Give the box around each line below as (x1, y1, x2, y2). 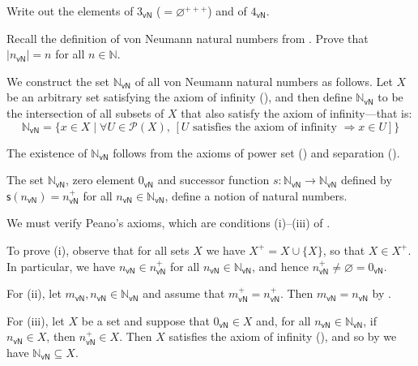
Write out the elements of (6, 2, 134, 19)
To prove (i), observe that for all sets (6, 241, 190, 258)
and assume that (143, 285, 225, 302)
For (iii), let (6, 312, 65, 329)
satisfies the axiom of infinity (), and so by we (168, 328, 397, 345)
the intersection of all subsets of (6, 104, 164, 121)
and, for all (256, 312, 311, 329)
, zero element (65, 171, 135, 188)
